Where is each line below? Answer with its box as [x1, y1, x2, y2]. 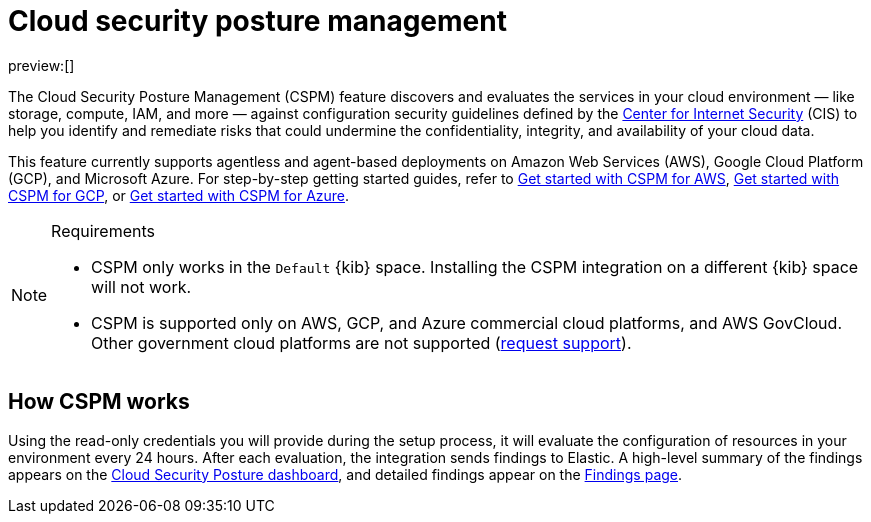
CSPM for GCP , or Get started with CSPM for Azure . [8, 186, 350, 204]
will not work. [91, 276, 192, 297]
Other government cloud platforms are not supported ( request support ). [91, 332, 632, 353]
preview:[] [8, 56, 75, 74]
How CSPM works [8, 389, 190, 415]
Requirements [51, 220, 155, 241]
